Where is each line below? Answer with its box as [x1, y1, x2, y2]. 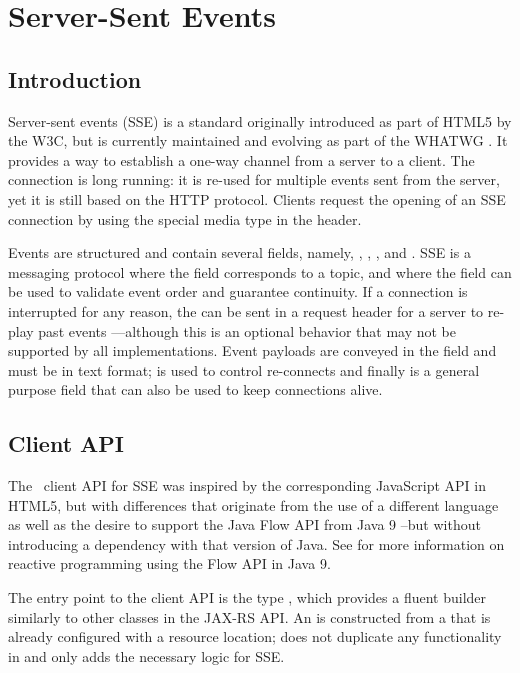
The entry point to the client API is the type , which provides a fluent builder [8, 587, 487, 608]
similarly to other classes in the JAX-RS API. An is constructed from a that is [8, 606, 491, 627]
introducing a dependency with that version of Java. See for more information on [8, 533, 505, 554]
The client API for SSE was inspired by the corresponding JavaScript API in [8, 475, 487, 496]
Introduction [8, 63, 142, 94]
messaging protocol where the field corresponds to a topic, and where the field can [8, 261, 512, 282]
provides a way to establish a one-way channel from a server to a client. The [8, 149, 475, 170]
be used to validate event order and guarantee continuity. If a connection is [8, 281, 468, 302]
